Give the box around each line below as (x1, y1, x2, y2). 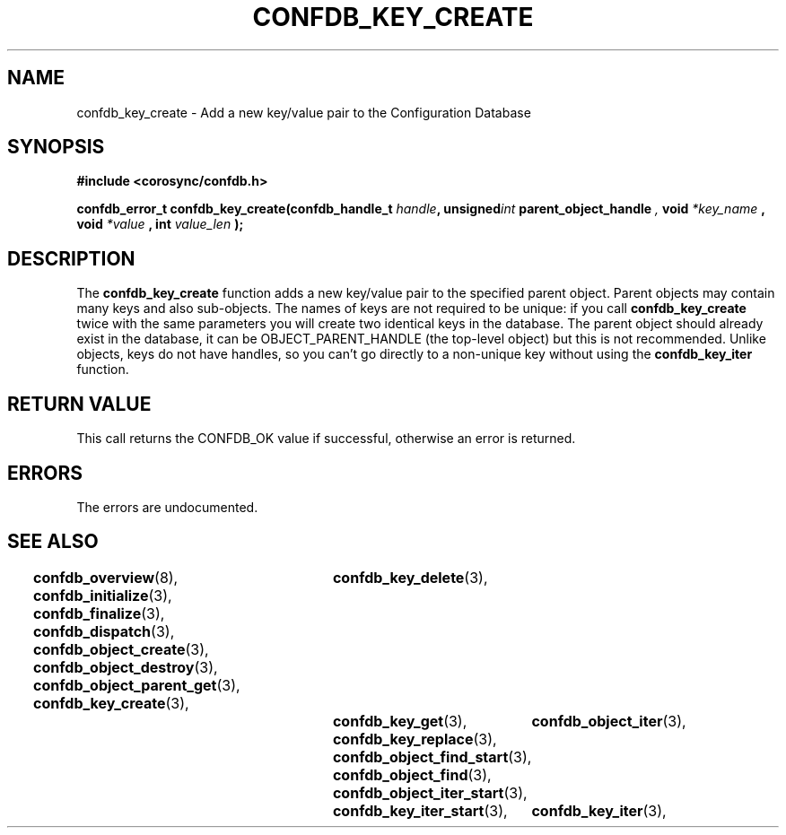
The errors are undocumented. (76, 499, 258, 515)
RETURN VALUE (7, 392, 152, 415)
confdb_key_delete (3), (332, 568, 488, 587)
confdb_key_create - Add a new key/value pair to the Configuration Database (76, 104, 531, 120)
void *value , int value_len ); (76, 216, 244, 232)
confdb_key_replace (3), (332, 729, 497, 748)
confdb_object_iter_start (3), (332, 783, 528, 802)
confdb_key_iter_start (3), (332, 801, 508, 820)
